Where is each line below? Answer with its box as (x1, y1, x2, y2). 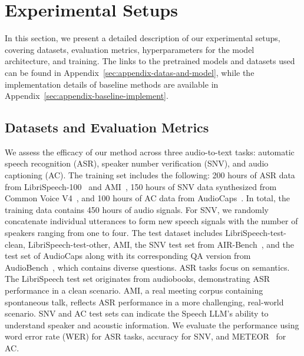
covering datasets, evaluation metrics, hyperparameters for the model (5, 43, 255, 55)
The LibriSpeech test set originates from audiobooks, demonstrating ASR (5, 272, 270, 285)
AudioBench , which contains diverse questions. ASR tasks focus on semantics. (5, 261, 290, 273)
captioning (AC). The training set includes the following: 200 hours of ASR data (5, 169, 295, 181)
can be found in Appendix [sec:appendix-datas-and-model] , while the (5, 66, 255, 78)
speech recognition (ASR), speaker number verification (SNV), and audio (5, 157, 269, 169)
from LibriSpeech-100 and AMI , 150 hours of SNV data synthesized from (5, 180, 277, 192)
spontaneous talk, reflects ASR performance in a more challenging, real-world (5, 295, 284, 308)
